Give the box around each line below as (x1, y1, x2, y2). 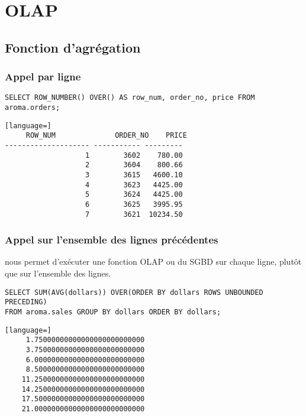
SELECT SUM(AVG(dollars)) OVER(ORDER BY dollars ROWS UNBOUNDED (5, 288, 263, 297)
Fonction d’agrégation (5, 38, 141, 56)
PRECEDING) (5, 298, 47, 307)
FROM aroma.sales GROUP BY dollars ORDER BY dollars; (5, 307, 221, 316)
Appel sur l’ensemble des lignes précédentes (5, 232, 218, 247)
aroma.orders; (5, 103, 60, 112)
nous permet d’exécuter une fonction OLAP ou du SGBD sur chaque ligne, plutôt (5, 255, 302, 268)
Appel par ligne (5, 69, 81, 84)
